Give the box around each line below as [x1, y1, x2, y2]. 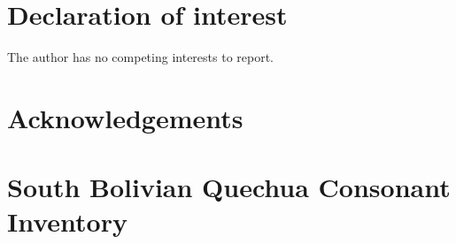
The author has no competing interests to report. [7, 48, 274, 66]
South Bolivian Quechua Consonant [7, 169, 451, 205]
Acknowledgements [7, 99, 243, 135]
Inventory [7, 203, 128, 240]
